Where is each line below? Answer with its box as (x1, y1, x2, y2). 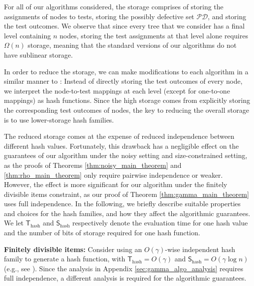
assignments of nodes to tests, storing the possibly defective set (4, 11, 194, 21)
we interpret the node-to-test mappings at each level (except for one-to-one (4, 85, 230, 95)
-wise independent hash (165, 244, 235, 254)
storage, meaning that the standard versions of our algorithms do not (28, 40, 237, 50)
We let (4, 218, 24, 228)
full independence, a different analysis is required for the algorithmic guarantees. (4, 273, 247, 283)
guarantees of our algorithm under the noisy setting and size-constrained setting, (4, 150, 248, 160)
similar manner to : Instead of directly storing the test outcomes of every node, (4, 76, 243, 86)
